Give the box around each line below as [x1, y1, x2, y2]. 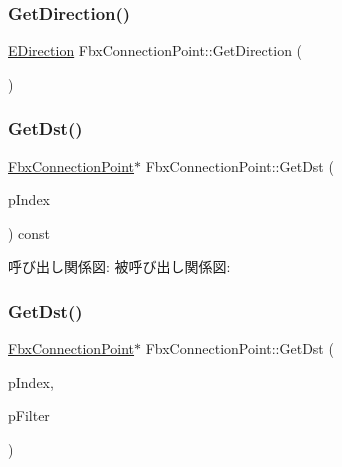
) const [8, 222, 51, 243]
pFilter [8, 405, 50, 426]
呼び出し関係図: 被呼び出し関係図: [8, 256, 231, 277]
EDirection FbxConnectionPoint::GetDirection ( [8, 40, 303, 61]
